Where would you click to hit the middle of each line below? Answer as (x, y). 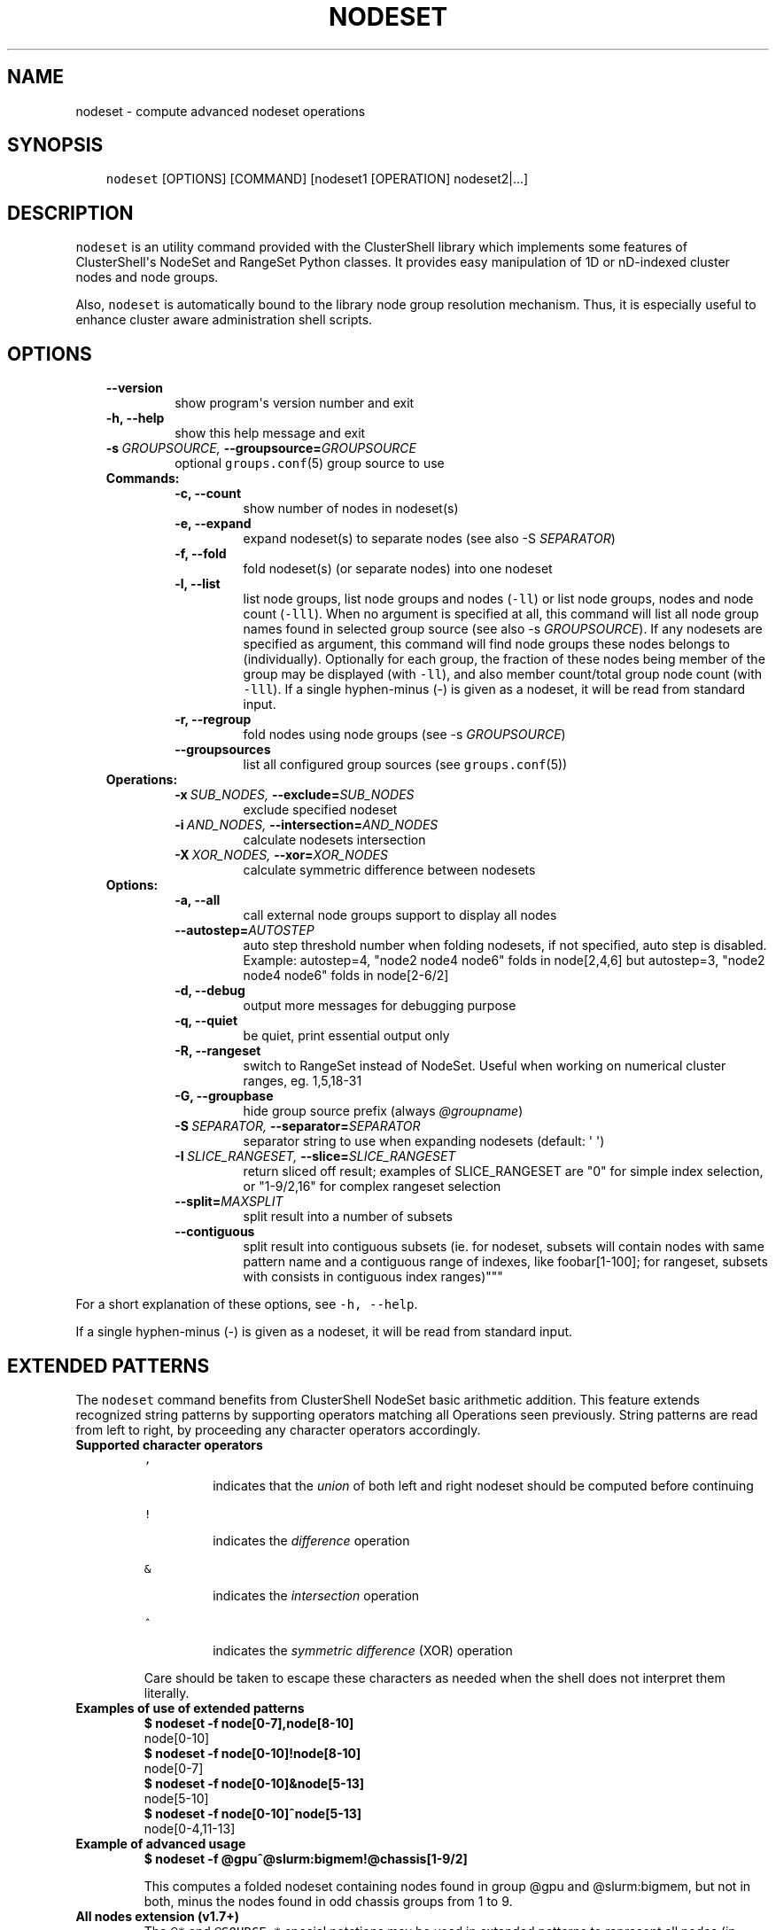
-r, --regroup (213, 720)
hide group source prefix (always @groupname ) (383, 1111)
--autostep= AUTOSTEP (244, 930)
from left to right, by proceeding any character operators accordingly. (278, 1429)
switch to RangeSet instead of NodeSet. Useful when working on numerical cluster (485, 1066)
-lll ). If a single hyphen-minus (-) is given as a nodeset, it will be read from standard (494, 689)
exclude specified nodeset (320, 810)
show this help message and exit (270, 433)
